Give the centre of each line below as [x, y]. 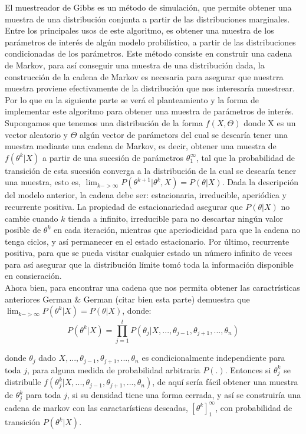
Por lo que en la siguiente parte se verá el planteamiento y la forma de [132, 99]
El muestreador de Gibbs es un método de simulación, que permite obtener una [148, 7]
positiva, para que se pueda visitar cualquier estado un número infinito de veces [149, 253]
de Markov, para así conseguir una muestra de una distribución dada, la [135, 65]
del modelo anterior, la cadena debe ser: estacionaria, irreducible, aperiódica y [146, 195]
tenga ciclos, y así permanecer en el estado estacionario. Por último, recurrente [147, 241]
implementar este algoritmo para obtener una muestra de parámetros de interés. [149, 111]
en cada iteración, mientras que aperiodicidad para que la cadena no [177, 230]
